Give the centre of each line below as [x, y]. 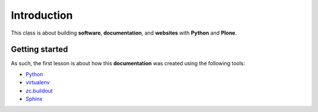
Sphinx [34, 99]
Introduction [42, 15]
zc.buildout [39, 90]
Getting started [39, 50]
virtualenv [38, 83]
